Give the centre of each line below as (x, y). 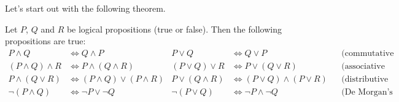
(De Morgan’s (367, 92)
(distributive (365, 79)
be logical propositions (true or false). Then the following (174, 29)
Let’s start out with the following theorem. (85, 8)
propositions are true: (45, 41)
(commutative (368, 53)
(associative (363, 66)
